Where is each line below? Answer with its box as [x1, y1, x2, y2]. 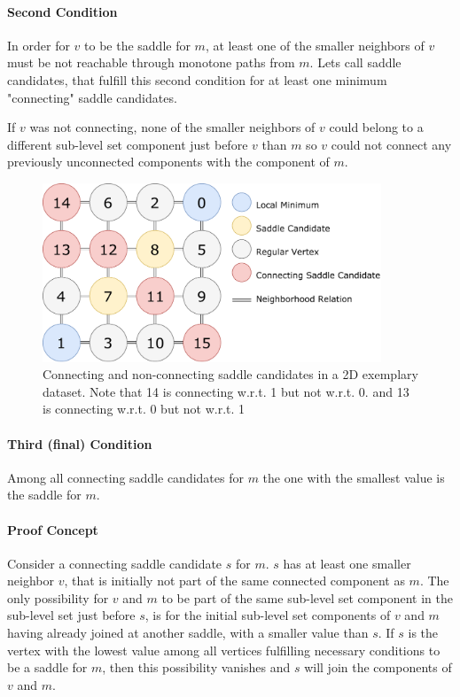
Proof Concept [7, 520, 98, 538]
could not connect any [331, 135, 452, 153]
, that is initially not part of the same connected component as [64, 571, 405, 590]
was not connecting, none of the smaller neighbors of [29, 118, 316, 136]
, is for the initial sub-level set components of [144, 606, 391, 624]
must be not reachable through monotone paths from [7, 53, 295, 72]
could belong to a [329, 118, 424, 136]
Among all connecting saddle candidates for [7, 468, 244, 486]
